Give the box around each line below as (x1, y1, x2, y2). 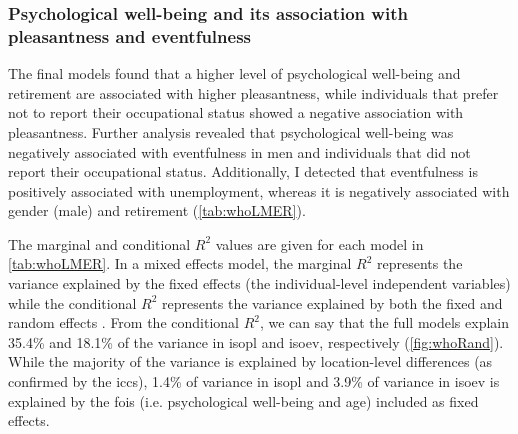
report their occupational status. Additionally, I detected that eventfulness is (8, 161, 478, 182)
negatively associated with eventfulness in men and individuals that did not (8, 141, 471, 162)
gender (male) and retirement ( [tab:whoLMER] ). (8, 200, 306, 221)
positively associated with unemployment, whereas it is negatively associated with (8, 180, 510, 201)
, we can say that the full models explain (259, 312, 509, 333)
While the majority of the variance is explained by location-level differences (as (8, 351, 493, 372)
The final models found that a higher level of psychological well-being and (8, 63, 461, 84)
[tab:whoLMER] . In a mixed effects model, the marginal (8, 253, 352, 274)
